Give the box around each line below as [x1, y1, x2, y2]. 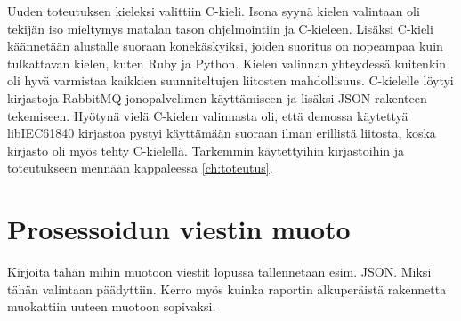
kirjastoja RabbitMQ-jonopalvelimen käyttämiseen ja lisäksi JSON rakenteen [7, 88, 427, 107]
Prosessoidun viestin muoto [7, 211, 351, 247]
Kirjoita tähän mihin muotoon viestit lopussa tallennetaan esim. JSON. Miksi [7, 262, 432, 281]
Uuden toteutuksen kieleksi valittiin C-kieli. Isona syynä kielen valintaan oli [7, 2, 420, 20]
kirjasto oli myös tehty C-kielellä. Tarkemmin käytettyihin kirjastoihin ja [7, 140, 405, 159]
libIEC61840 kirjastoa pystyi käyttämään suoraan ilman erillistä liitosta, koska [7, 124, 436, 142]
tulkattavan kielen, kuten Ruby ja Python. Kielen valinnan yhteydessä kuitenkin [7, 53, 446, 72]
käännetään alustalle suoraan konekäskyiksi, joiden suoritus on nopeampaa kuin [7, 36, 443, 55]
